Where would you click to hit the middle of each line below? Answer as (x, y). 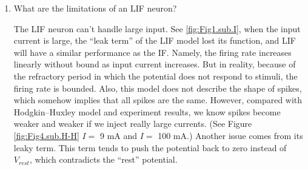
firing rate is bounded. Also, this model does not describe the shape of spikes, (158, 88)
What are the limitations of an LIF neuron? (95, 8)
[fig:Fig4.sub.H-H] (46, 135)
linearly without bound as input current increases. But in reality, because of (155, 64)
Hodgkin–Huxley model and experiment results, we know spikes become (147, 111)
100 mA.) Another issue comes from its (230, 135)
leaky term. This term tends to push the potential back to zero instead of (150, 147)
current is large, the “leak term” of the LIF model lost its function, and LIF (155, 40)
